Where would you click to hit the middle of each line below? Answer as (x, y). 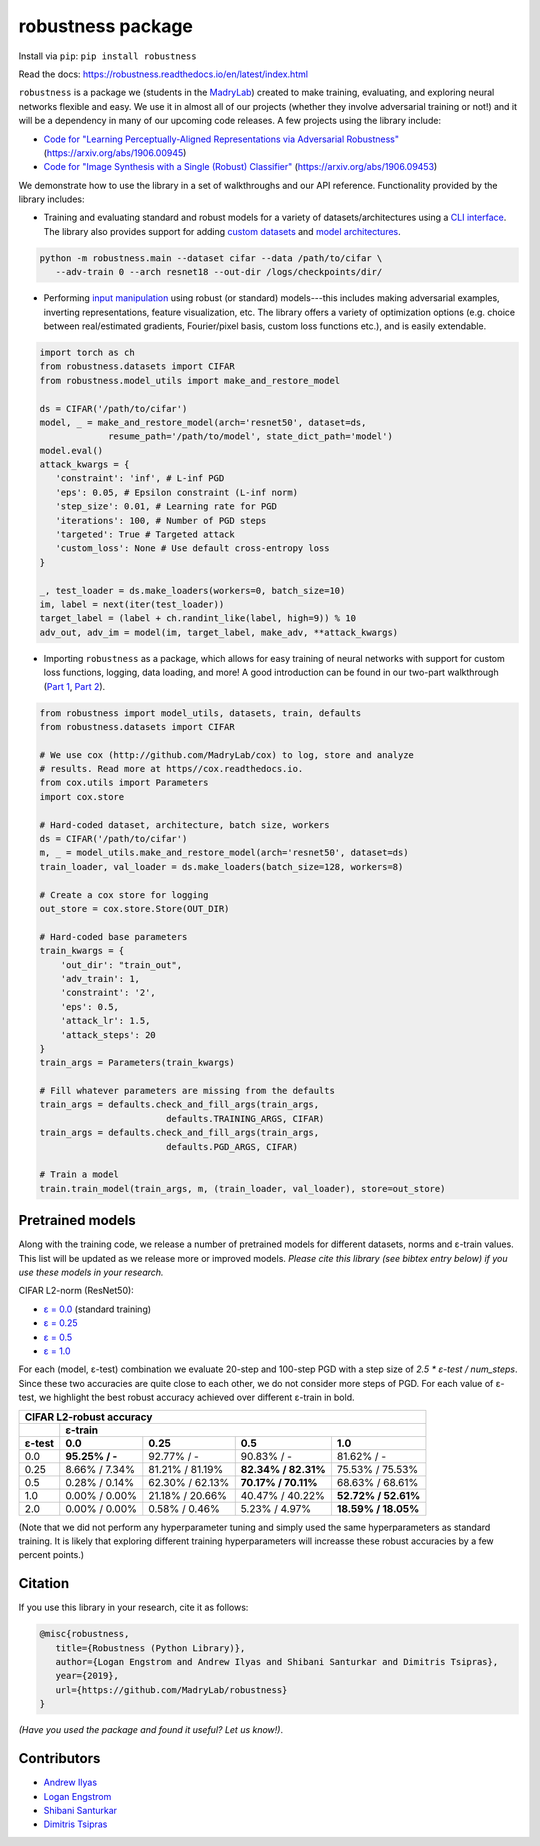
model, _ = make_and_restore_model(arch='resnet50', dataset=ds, (203, 422)
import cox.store (82, 796)
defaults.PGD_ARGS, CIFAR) (232, 1146)
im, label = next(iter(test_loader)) (132, 604)
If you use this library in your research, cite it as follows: (133, 1607)
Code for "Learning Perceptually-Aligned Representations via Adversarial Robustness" (221, 139)
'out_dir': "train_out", (121, 964)
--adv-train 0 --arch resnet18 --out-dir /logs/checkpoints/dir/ (219, 272)
